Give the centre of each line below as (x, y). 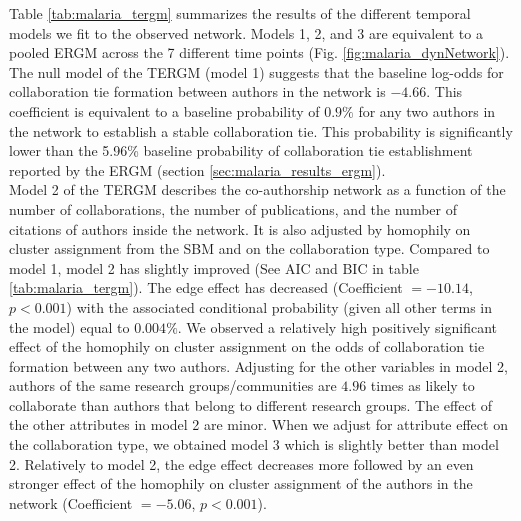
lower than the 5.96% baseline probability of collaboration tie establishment (241, 150)
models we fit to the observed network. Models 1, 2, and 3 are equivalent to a (246, 32)
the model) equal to (69, 326)
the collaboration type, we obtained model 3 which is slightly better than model (254, 444)
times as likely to (422, 385)
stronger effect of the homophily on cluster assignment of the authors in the (241, 483)
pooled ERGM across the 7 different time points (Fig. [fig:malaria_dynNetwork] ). (259, 52)
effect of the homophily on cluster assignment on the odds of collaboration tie (247, 346)
